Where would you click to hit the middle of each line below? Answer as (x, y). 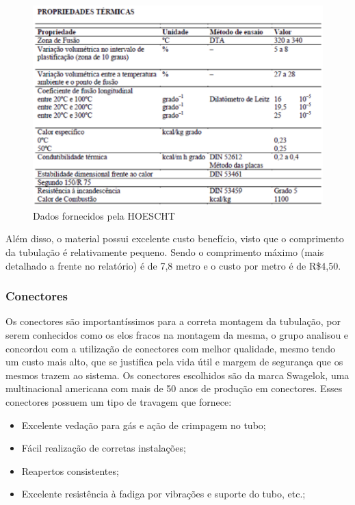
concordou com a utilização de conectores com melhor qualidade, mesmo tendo (171, 348)
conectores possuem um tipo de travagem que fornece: (119, 401)
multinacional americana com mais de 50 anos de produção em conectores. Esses (174, 388)
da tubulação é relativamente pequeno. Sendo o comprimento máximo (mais (165, 251)
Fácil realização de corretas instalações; (104, 448)
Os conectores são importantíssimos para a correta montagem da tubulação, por (173, 321)
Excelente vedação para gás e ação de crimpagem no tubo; (144, 425)
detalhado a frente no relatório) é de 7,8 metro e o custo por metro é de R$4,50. (173, 265)
